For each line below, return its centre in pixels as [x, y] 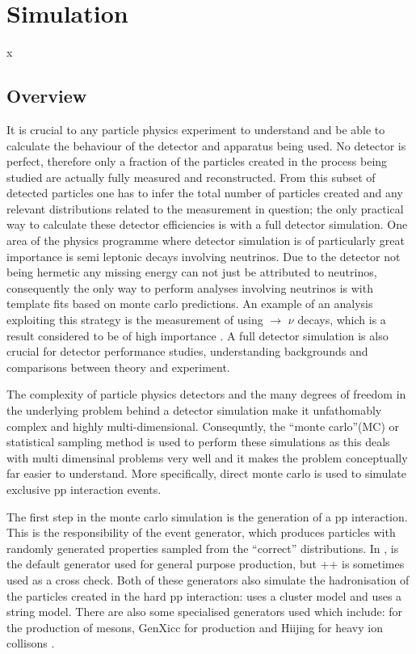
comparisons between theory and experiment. [118, 367]
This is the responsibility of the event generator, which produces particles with [201, 532]
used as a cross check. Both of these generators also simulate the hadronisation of [208, 579]
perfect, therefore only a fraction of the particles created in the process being [197, 161]
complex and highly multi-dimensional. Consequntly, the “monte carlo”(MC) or [203, 426]
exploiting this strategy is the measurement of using [135, 320]
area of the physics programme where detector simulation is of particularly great [206, 241]
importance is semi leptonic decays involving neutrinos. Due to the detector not [204, 256]
